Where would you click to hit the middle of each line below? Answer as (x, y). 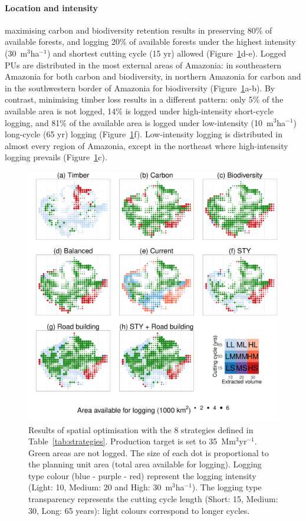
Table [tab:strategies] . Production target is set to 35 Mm (132, 441)
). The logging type (227, 487)
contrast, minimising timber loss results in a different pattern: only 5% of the (144, 99)
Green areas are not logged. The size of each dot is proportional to (149, 452)
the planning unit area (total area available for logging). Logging (145, 464)
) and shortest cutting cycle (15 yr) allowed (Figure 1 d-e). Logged (167, 53)
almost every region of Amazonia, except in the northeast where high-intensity (147, 145)
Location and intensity (52, 7)
